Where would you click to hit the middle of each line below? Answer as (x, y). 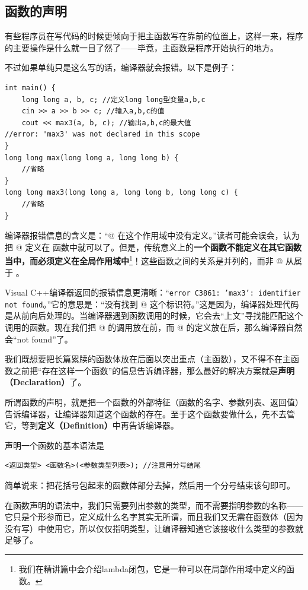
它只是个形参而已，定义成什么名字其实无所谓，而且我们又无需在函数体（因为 (154, 517)
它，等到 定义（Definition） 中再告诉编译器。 (92, 425)
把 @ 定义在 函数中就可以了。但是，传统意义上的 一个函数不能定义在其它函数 (153, 247)
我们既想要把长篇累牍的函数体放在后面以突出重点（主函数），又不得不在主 (148, 359)
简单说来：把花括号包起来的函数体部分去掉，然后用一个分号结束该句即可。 (150, 485)
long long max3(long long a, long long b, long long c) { (121, 193)
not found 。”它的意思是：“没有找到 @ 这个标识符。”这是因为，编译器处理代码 (152, 304)
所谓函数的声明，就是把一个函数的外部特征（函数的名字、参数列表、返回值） (154, 402)
